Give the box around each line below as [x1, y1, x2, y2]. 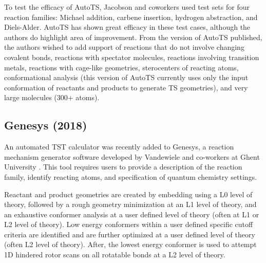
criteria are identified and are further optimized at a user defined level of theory [4, 229, 255, 239]
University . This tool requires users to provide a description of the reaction [4, 161, 242, 172]
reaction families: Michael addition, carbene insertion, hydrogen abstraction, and [4, 11, 258, 22]
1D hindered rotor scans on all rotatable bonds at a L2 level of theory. [4, 249, 225, 260]
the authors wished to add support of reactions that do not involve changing [4, 42, 244, 52]
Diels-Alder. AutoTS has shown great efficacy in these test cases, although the [4, 22, 251, 32]
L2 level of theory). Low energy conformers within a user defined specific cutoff [4, 219, 253, 230]
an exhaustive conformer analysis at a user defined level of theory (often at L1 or [4, 209, 259, 219]
